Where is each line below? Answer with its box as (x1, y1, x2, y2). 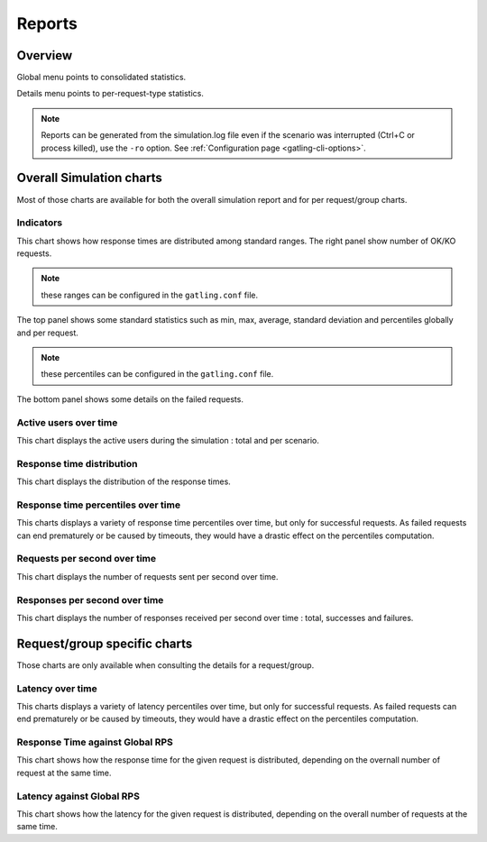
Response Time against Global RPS (16, 736, 173, 748)
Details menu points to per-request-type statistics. (16, 88, 205, 99)
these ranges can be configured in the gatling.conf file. (41, 289, 259, 300)
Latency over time (16, 682, 98, 694)
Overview (16, 48, 73, 63)
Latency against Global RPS (16, 790, 140, 802)
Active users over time (16, 416, 118, 428)
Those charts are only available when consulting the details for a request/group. (16, 659, 315, 671)
